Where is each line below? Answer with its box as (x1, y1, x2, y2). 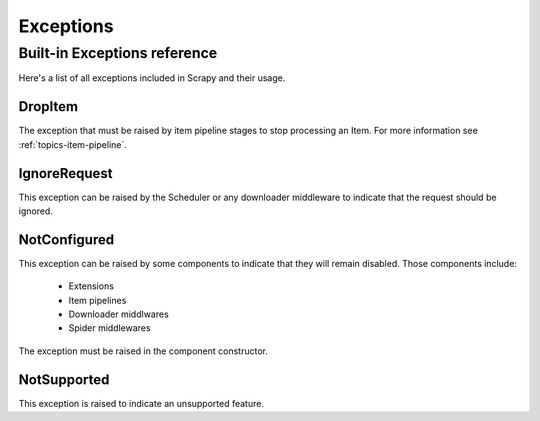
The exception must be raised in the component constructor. (18, 345, 269, 357)
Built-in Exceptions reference (18, 44, 218, 62)
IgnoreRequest (18, 165, 113, 182)
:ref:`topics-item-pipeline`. (18, 138, 127, 150)
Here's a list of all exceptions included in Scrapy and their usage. (18, 72, 286, 84)
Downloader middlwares (68, 308, 169, 320)
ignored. (18, 205, 54, 217)
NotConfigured (18, 231, 115, 248)
